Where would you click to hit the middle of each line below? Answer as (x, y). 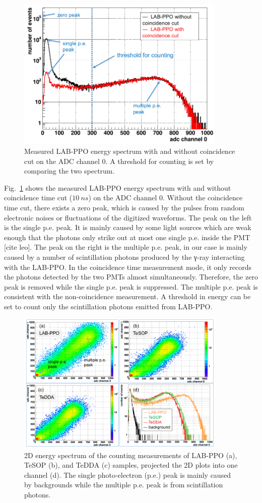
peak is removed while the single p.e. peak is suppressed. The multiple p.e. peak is (131, 286)
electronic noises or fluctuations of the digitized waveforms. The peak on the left (128, 217)
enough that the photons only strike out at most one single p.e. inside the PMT (127, 237)
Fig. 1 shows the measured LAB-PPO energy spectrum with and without (118, 187)
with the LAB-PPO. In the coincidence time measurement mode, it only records (128, 267)
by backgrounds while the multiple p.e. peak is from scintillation (124, 485)
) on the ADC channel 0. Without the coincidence (166, 198)
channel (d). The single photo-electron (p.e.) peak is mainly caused (128, 474)
